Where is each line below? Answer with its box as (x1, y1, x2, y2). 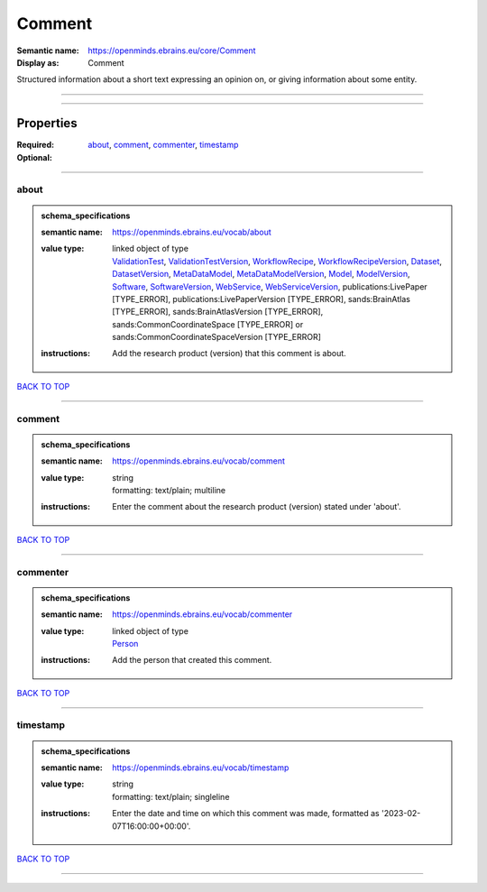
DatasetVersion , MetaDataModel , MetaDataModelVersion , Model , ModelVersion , (112, 269, 410, 280)
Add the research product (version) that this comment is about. (112, 348, 346, 359)
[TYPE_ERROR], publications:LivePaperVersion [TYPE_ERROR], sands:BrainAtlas (112, 293, 410, 304)
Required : (16, 140, 54, 151)
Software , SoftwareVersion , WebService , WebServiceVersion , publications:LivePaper (112, 280, 427, 292)
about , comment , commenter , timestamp (87, 140, 239, 151)
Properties (16, 115, 78, 131)
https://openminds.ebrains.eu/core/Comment (87, 45, 256, 56)
